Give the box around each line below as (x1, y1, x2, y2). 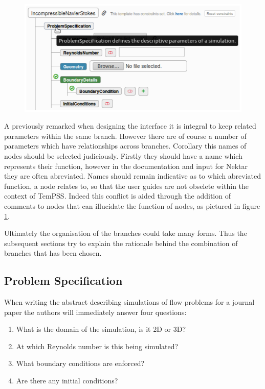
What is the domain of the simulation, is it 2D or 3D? (16, 324, 186, 334)
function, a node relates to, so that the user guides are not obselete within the (4, 180, 249, 191)
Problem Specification (4, 273, 123, 288)
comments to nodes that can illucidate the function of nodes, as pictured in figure (4, 200, 260, 211)
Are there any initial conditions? (16, 375, 118, 386)
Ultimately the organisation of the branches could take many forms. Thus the (4, 228, 247, 238)
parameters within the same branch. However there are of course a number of (4, 130, 247, 141)
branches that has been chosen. (4, 248, 102, 258)
